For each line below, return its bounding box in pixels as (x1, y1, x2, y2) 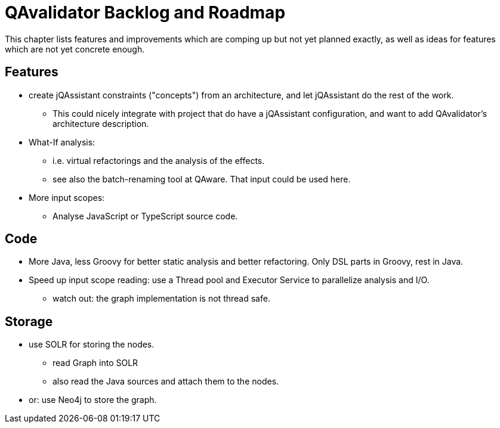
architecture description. (53, 118, 149, 129)
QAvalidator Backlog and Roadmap (5, 2, 286, 23)
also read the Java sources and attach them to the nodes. (53, 376, 279, 387)
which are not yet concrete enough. (5, 44, 145, 54)
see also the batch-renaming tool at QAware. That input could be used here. (53, 173, 351, 184)
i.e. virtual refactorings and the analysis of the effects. (53, 155, 265, 166)
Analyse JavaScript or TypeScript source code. (53, 210, 238, 221)
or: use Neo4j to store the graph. (29, 395, 157, 405)
